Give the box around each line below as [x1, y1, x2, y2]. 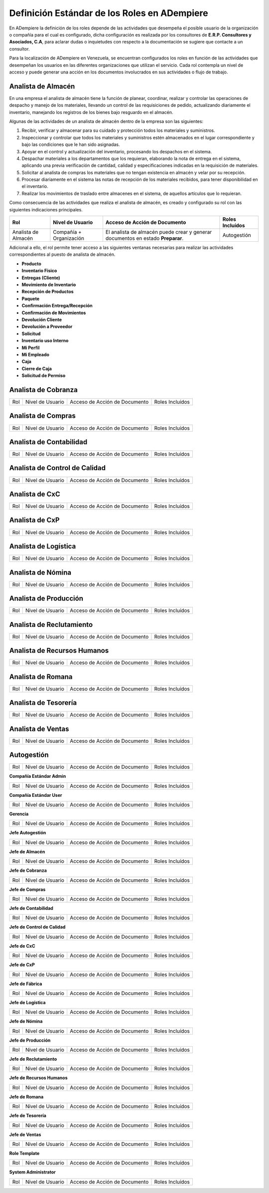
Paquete [21, 295, 40, 302]
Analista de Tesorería [9, 698, 77, 707]
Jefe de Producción [9, 1037, 51, 1043]
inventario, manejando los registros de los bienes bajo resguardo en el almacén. [9, 109, 174, 115]
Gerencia [9, 811, 29, 817]
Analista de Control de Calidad [9, 464, 106, 472]
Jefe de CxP [9, 962, 35, 968]
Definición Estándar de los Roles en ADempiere [9, 7, 209, 18]
